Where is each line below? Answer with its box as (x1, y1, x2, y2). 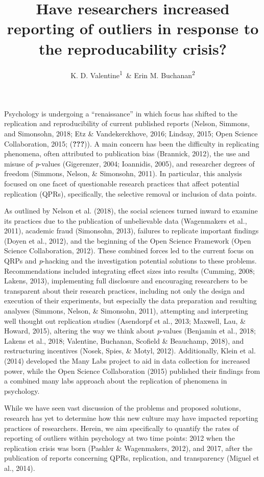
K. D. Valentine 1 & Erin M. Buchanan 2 (70, 68, 195, 80)
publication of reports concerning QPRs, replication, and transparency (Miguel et (4, 452, 259, 463)
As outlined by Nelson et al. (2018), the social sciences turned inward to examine (4, 205, 258, 216)
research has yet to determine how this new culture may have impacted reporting (4, 412, 258, 423)
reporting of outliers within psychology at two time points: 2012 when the (4, 433, 235, 443)
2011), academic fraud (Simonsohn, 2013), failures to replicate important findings (4, 225, 259, 236)
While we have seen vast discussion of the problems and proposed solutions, (4, 402, 241, 413)
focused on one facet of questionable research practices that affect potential (4, 178, 239, 188)
